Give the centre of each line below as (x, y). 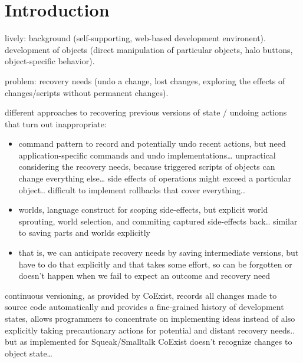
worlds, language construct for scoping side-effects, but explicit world (143, 209)
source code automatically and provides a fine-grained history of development (144, 307)
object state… (29, 353)
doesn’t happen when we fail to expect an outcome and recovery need (144, 275)
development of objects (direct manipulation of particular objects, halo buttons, (149, 49)
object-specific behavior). (50, 61)
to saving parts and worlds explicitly (84, 232)
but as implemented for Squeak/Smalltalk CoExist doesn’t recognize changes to (149, 341)
